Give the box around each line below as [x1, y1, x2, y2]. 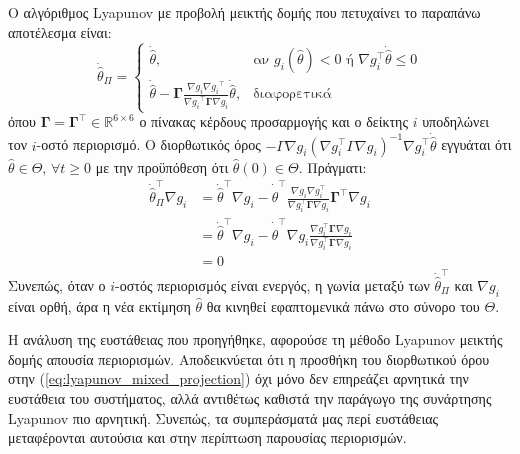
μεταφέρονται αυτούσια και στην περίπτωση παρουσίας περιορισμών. [8, 427, 407, 448]
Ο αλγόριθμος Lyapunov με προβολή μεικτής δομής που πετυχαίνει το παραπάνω [8, 2, 481, 22]
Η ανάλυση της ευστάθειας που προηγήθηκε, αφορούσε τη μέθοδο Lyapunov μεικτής [8, 329, 503, 350]
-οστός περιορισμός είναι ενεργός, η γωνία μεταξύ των [115, 274, 430, 295]
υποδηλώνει [422, 111, 490, 132]
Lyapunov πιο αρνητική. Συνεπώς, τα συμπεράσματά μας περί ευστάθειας [8, 407, 439, 428]
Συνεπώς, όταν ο [8, 274, 106, 295]
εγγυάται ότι [441, 134, 512, 155]
